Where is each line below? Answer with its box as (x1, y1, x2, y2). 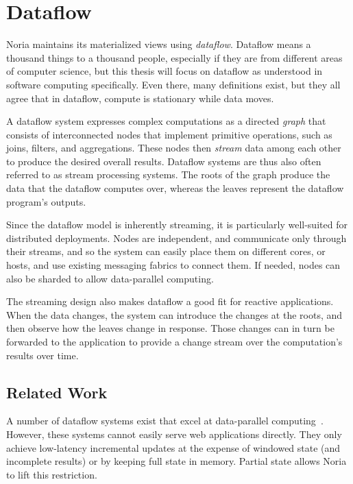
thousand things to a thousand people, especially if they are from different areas (6, 50, 343, 64)
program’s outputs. (6, 194, 86, 208)
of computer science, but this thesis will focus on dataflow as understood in (6, 64, 323, 78)
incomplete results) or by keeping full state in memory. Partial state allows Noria (6, 454, 347, 468)
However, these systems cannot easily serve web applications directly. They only (6, 426, 342, 441)
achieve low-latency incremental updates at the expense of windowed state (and (6, 440, 341, 455)
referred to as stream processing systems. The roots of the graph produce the (6, 167, 330, 182)
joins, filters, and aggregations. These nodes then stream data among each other (6, 141, 341, 155)
